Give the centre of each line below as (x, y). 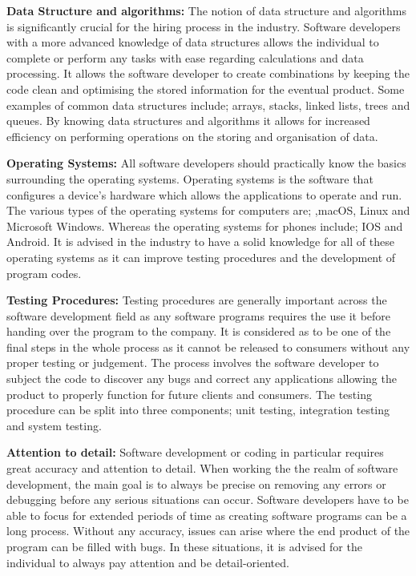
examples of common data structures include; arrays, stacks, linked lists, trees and (208, 105)
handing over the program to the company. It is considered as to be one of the (199, 331)
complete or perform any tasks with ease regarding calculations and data (185, 57)
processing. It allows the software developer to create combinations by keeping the (208, 73)
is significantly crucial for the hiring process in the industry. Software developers (204, 26)
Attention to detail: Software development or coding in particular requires (195, 452)
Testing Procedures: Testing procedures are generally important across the (197, 300)
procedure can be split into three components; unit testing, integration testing (198, 410)
